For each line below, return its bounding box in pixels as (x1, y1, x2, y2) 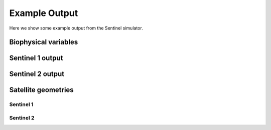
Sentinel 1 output (9, 54, 63, 62)
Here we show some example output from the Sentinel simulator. (9, 25, 143, 31)
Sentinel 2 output (9, 70, 65, 78)
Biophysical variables (9, 38, 78, 46)
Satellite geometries (9, 85, 74, 94)
